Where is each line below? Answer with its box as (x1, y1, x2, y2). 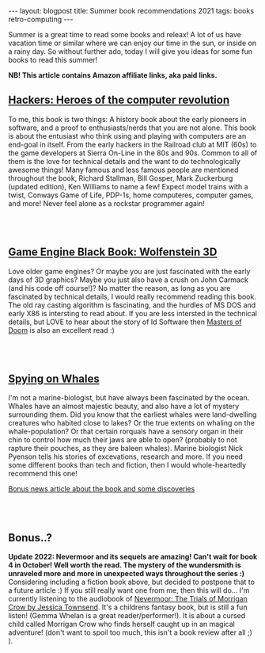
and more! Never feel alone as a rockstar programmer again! (8, 198, 206, 208)
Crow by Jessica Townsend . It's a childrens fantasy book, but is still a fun (8, 602, 248, 612)
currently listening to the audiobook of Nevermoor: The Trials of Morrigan (8, 594, 248, 604)
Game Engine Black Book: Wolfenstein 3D (8, 246, 218, 259)
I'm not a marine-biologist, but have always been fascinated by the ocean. (8, 393, 250, 403)
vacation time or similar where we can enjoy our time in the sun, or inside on (8, 38, 257, 48)
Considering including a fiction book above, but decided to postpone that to (8, 577, 256, 587)
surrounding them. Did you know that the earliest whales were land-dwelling (8, 410, 257, 419)
